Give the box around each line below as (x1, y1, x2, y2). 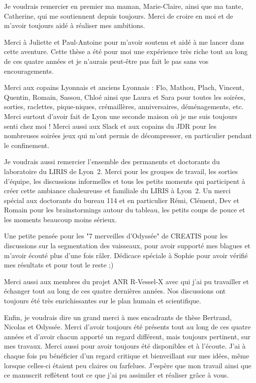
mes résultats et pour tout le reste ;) (4, 260, 114, 270)
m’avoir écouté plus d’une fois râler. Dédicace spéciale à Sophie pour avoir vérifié (4, 250, 248, 260)
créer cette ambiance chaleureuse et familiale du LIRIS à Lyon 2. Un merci (4, 185, 231, 196)
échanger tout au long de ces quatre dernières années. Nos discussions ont (4, 286, 226, 296)
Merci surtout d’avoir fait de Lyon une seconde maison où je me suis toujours (4, 111, 238, 121)
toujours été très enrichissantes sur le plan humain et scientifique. (4, 295, 201, 306)
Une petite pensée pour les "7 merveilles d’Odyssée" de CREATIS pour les (4, 231, 228, 241)
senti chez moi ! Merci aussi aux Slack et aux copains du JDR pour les (4, 120, 217, 131)
